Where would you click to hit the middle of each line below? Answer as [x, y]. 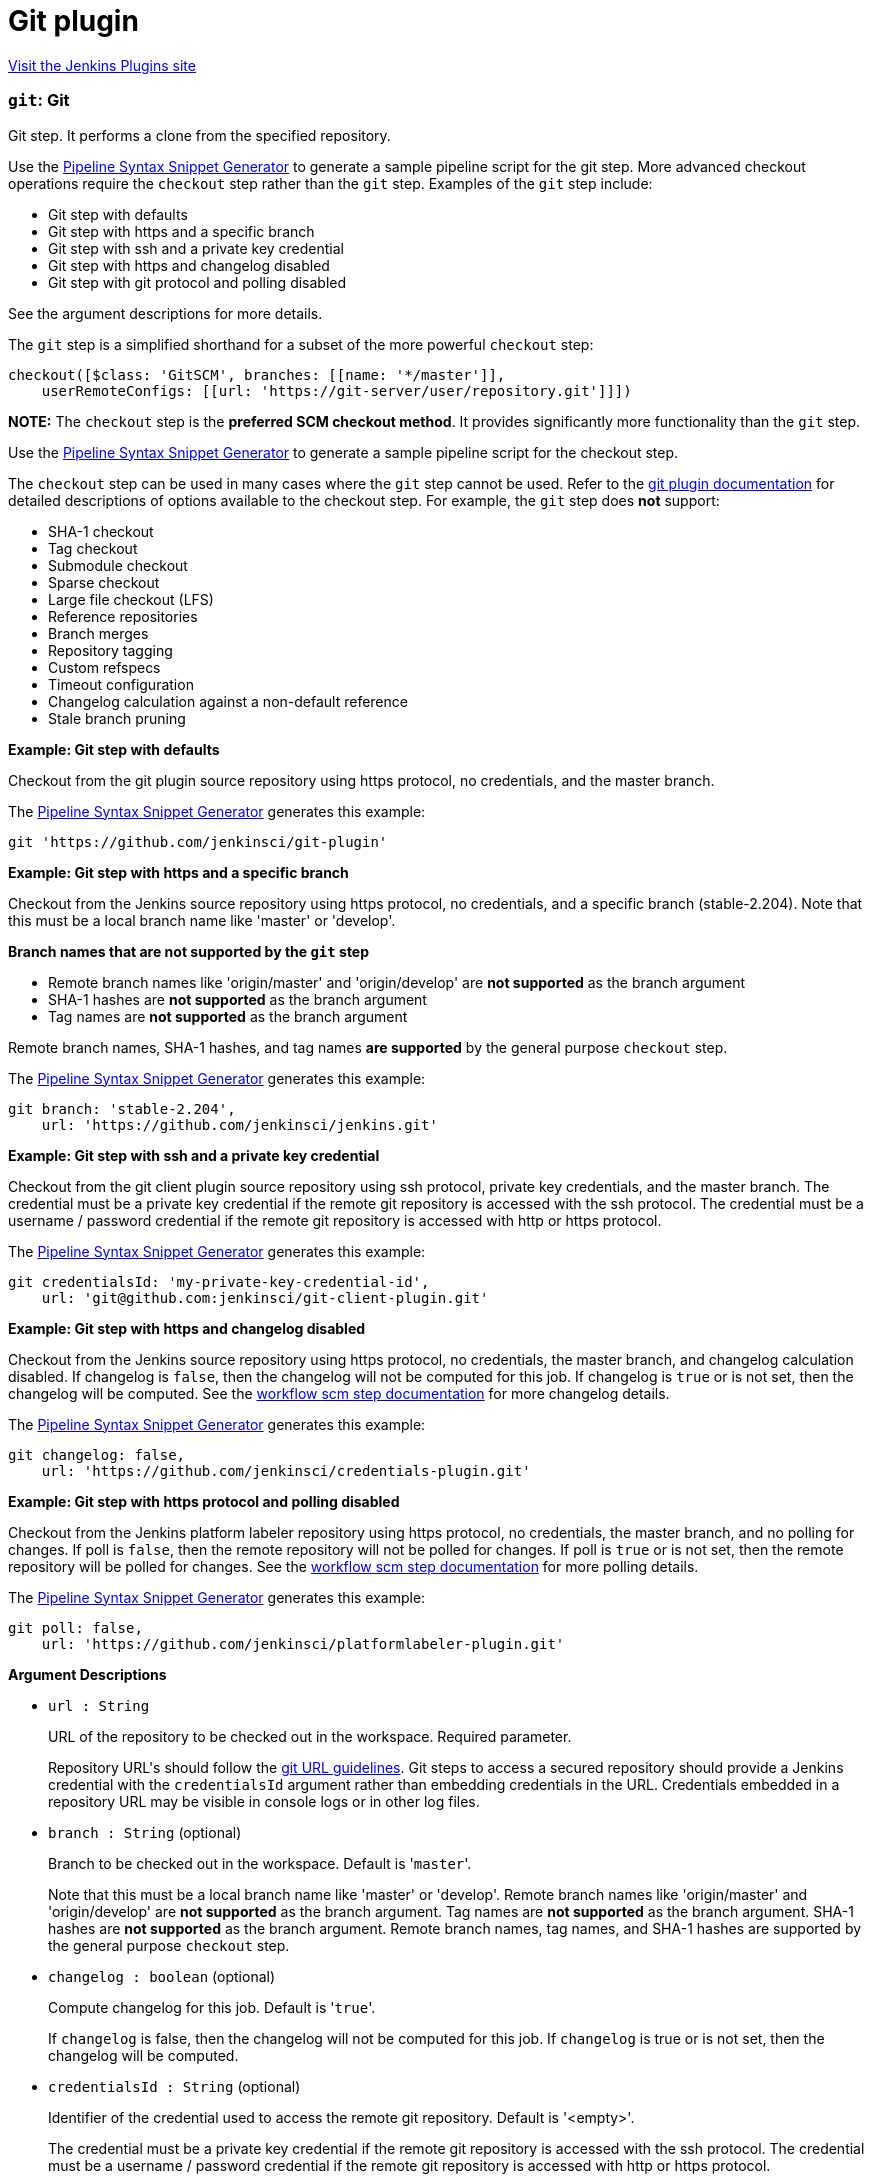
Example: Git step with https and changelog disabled [187, 1328]
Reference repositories [123, 616]
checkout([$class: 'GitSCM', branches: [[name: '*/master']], [257, 374]
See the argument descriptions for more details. [165, 313]
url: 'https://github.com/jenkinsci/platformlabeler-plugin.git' [303, 1643]
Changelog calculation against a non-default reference [228, 701]
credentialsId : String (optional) [174, 2086]
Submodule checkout [118, 565]
